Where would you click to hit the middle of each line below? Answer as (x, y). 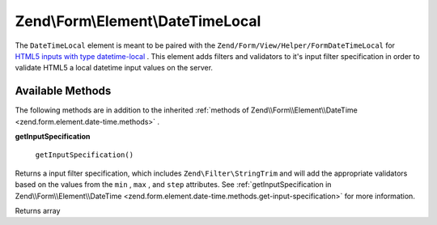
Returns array (38, 210)
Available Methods (63, 91)
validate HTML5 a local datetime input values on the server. (114, 68)
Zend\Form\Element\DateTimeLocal (138, 21)
